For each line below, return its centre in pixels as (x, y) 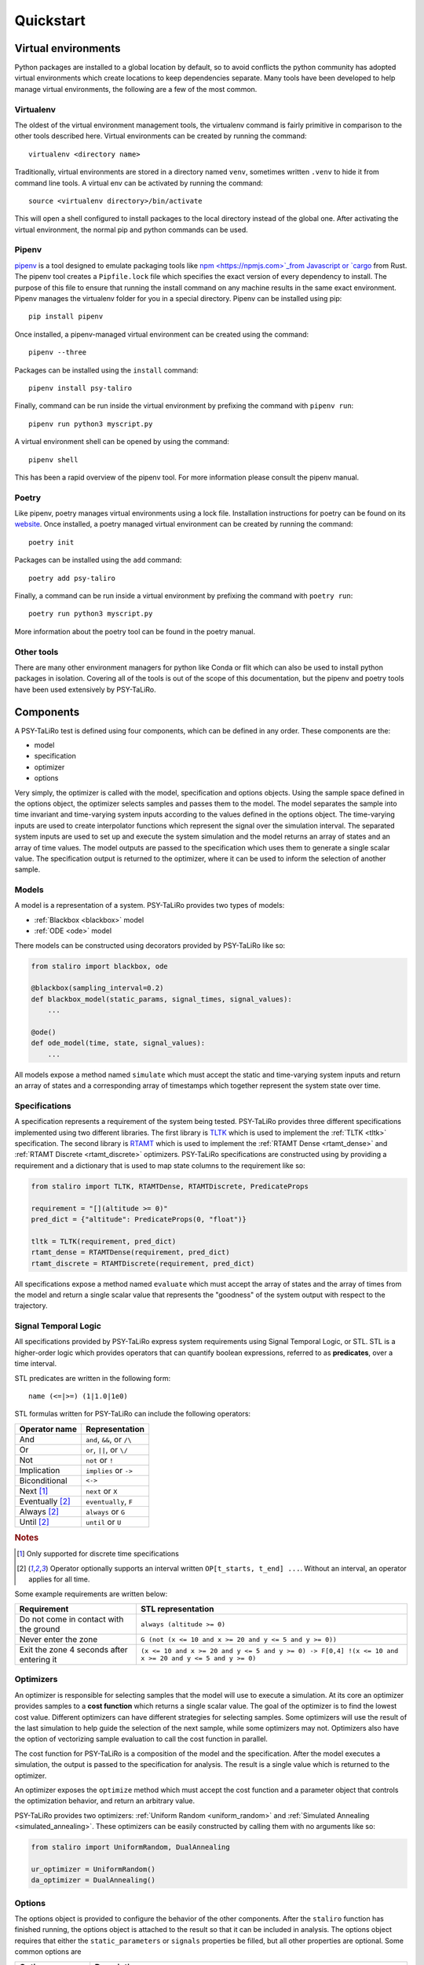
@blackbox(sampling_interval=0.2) (97, 988)
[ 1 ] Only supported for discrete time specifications (98, 1554)
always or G (105, 1511)
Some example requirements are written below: (91, 1594)
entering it (38, 1660)
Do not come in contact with (71, 1619)
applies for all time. (59, 1579)
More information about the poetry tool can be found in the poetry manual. (135, 631)
